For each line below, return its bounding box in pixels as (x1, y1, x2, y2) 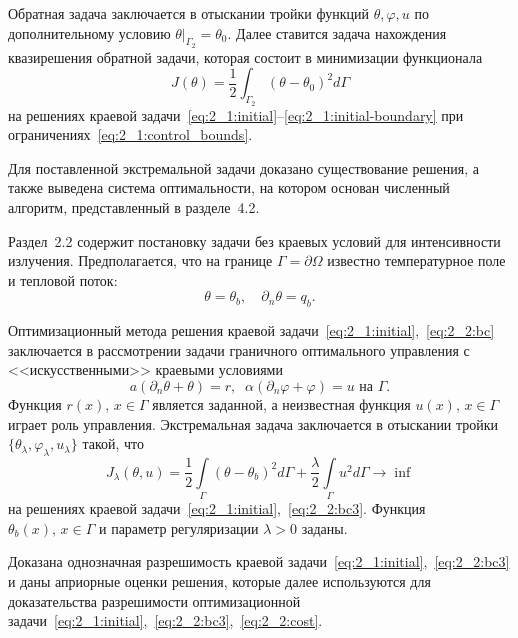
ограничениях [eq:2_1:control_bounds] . (8, 124, 253, 145)
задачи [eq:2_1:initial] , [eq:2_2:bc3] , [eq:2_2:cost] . (8, 610, 323, 631)
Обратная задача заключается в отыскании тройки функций (8, 3, 369, 23)
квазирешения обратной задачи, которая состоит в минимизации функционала (8, 46, 483, 67)
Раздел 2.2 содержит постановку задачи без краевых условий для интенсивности (8, 230, 501, 251)
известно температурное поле (327, 250, 506, 271)
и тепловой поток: (8, 269, 118, 290)
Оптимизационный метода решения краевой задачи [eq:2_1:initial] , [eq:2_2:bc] (8, 320, 495, 341)
